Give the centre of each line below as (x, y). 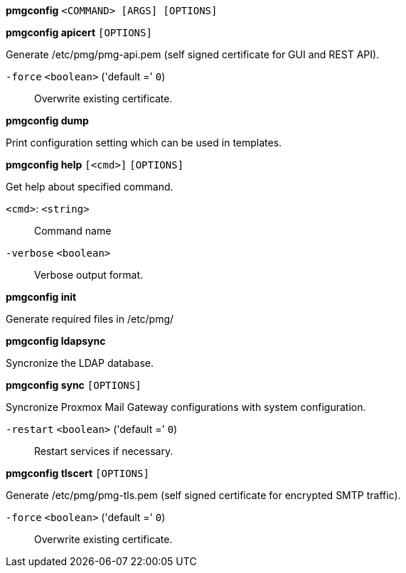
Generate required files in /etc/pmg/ (90, 319)
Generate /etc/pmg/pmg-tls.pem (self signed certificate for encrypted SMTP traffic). (203, 495)
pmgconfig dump (47, 121)
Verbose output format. (89, 275)
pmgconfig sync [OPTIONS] (74, 385)
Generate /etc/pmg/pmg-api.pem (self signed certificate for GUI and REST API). (193, 54)
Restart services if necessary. (104, 451)
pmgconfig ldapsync (56, 341)
